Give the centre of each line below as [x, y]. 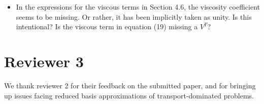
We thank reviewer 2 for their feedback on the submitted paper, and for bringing [130, 85]
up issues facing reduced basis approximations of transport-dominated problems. [129, 95]
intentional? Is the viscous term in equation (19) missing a [107, 27]
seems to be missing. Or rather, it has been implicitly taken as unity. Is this [134, 16]
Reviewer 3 [44, 61]
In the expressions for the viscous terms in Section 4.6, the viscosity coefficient [138, 7]
